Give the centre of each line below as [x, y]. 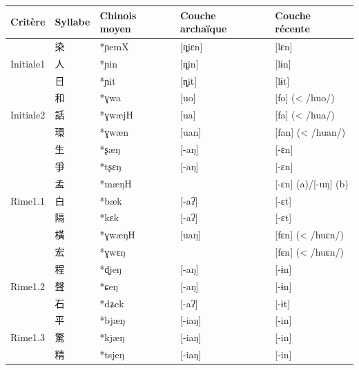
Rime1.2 [28, 286]
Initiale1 [28, 63]
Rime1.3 [28, 337]
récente [292, 29]
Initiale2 [28, 115]
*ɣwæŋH [117, 235]
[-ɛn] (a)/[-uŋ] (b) [312, 183]
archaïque [204, 29]
